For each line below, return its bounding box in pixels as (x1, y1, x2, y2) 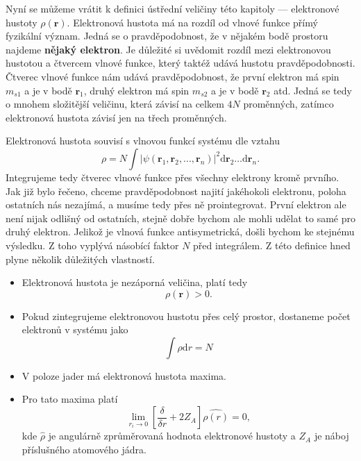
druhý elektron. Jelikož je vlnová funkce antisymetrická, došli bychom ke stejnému (6, 224, 355, 239)
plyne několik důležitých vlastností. (6, 251, 155, 266)
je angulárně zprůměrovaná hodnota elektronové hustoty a (48, 428, 296, 443)
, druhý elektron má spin (83, 83, 190, 97)
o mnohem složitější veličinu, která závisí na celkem (6, 97, 224, 111)
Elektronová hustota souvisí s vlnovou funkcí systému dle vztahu (6, 133, 280, 148)
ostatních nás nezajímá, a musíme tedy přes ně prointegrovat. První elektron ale (6, 197, 346, 212)
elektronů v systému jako (22, 322, 128, 337)
